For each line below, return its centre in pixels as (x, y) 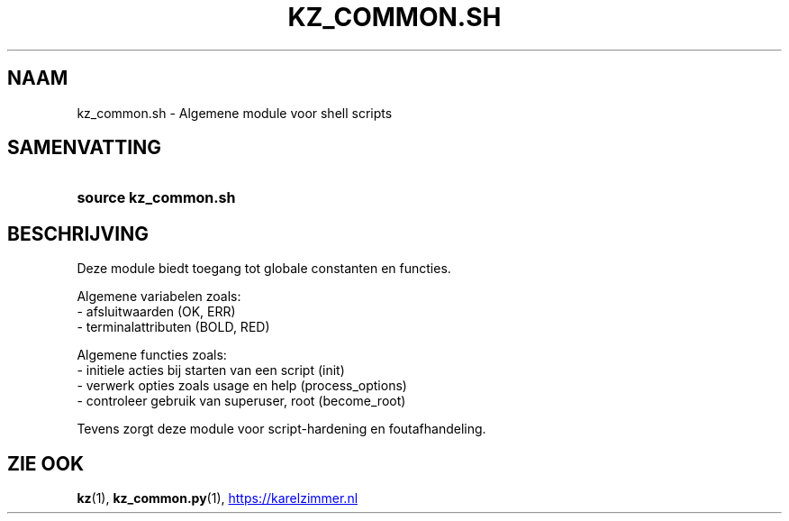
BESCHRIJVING (78, 233)
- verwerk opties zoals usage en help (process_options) (242, 386)
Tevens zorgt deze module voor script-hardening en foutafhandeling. (281, 429)
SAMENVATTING (84, 148)
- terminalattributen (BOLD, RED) (173, 327)
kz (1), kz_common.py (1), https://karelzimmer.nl (218, 498)
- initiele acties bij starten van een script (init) (211, 370)
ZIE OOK (46, 463)
